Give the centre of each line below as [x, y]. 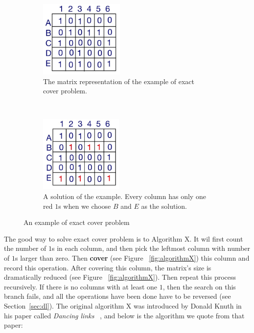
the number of [25, 248]
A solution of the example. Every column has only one [125, 196]
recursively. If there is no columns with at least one [81, 286]
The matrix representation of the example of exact [119, 81]
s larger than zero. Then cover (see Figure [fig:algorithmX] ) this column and [132, 257]
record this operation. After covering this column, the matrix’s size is [108, 267]
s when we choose [85, 206]
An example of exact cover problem [77, 222]
